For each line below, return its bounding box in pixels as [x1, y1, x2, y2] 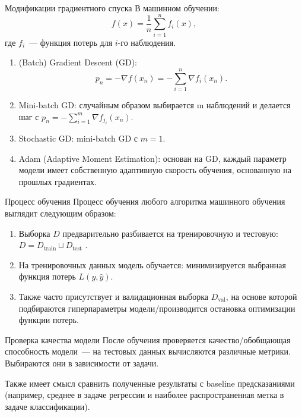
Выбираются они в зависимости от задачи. [5, 356, 159, 369]
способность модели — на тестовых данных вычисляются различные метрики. [5, 345, 291, 358]
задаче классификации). [5, 400, 90, 412]
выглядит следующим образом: [5, 207, 116, 219]
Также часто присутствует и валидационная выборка [18, 290, 208, 302]
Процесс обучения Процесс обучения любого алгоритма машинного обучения [5, 195, 285, 208]
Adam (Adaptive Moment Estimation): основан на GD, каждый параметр [18, 152, 287, 164]
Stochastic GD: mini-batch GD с [18, 132, 138, 145]
